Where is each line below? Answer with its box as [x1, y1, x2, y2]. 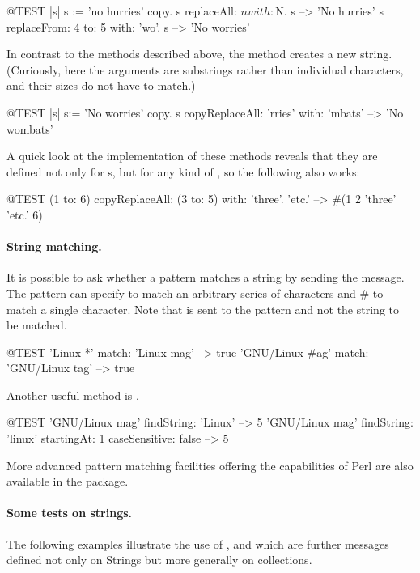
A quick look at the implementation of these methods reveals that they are [6, 147, 378, 164]
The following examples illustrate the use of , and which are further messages [6, 535, 389, 552]
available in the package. [6, 473, 129, 490]
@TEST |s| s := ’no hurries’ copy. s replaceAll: [6, 2, 237, 19]
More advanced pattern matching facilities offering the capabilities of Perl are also [6, 456, 414, 473]
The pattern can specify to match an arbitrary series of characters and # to [6, 284, 384, 301]
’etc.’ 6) [6, 206, 43, 223]
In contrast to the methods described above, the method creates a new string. [6, 45, 392, 62]
